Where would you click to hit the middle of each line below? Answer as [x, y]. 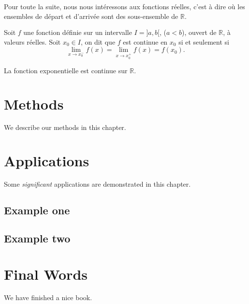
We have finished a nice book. [48, 297]
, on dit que [98, 41]
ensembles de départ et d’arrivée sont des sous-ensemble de [91, 16]
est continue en [145, 41]
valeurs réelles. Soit [32, 41]
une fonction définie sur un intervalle [78, 32]
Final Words [46, 274]
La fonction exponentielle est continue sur [66, 71]
